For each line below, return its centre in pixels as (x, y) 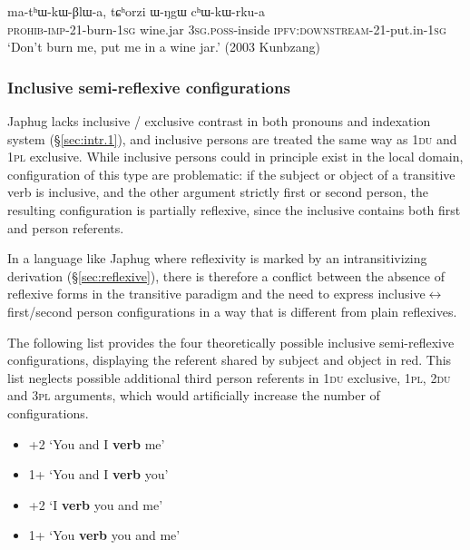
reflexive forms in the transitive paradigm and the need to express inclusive (216, 294)
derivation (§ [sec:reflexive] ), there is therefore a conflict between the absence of (226, 275)
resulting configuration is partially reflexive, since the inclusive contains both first (234, 209)
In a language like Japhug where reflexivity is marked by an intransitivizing (217, 258)
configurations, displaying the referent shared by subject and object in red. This (230, 360)
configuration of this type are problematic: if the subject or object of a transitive (231, 174)
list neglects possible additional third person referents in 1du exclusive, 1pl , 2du (229, 377)
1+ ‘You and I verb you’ (98, 474)
